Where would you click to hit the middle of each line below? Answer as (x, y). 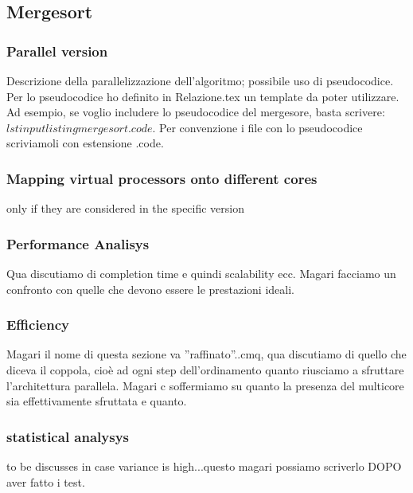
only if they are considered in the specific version (126, 208)
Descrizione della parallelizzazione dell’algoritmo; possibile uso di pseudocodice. (200, 80)
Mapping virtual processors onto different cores (162, 178)
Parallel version (57, 51)
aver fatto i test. (46, 481)
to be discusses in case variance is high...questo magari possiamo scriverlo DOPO (204, 466)
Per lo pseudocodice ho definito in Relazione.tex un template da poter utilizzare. (203, 96)
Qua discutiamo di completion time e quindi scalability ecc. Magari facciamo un (201, 273)
